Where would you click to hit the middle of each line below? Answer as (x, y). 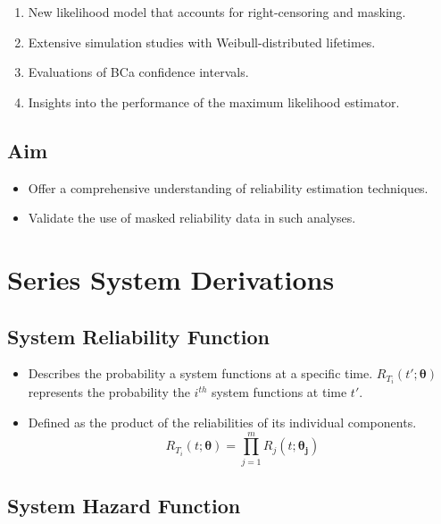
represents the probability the (109, 392)
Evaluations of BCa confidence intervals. (138, 72)
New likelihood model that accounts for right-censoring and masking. (217, 12)
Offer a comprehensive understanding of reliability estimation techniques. (228, 187)
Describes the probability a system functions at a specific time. (200, 373)
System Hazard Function (124, 506)
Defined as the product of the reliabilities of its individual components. (222, 423)
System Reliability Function (138, 336)
